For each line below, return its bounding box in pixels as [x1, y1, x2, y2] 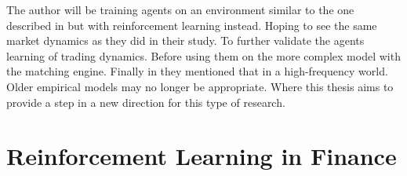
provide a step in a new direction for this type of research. [6, 93, 285, 110]
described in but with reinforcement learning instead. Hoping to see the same [6, 16, 377, 33]
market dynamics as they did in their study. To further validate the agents [6, 32, 365, 49]
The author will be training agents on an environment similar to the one [6, 2, 354, 17]
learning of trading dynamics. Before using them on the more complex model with [6, 47, 401, 64]
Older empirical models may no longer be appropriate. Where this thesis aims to [6, 78, 394, 94]
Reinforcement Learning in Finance [6, 140, 397, 172]
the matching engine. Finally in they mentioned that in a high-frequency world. [6, 63, 388, 79]
